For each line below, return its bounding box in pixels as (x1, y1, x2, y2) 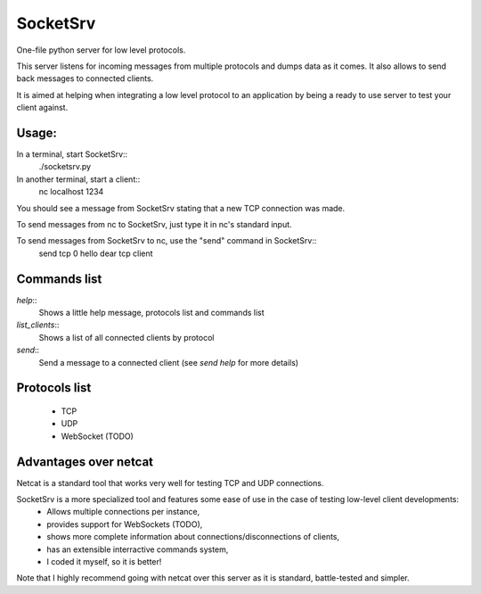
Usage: (16, 125, 58, 140)
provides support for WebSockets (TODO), (46, 518, 203, 530)
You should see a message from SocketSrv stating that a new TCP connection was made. (16, 202, 346, 213)
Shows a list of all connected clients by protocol (38, 332, 215, 342)
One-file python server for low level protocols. (16, 45, 186, 55)
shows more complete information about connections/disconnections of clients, (46, 532, 340, 542)
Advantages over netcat (16, 454, 154, 469)
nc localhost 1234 (38, 186, 104, 197)
